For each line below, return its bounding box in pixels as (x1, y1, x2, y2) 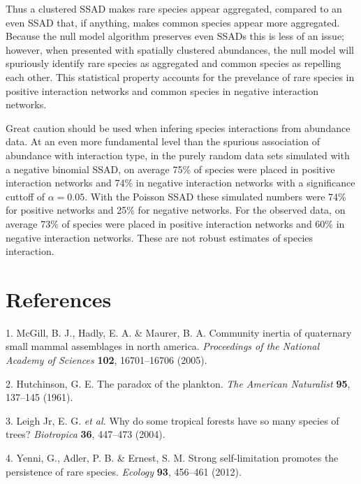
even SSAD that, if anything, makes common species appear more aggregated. (6, 15, 340, 29)
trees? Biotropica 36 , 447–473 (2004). (6, 427, 165, 441)
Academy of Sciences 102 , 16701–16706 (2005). (6, 353, 207, 367)
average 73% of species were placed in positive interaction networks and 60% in (6, 216, 345, 230)
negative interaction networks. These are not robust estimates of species (6, 230, 314, 244)
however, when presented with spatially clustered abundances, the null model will (6, 42, 354, 57)
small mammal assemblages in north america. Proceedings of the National (6, 339, 320, 353)
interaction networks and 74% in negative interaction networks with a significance (6, 175, 355, 190)
